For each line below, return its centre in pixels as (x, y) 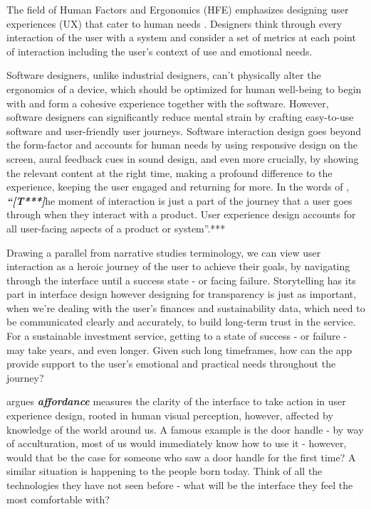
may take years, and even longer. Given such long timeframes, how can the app (179, 349)
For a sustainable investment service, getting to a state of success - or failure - (177, 336)
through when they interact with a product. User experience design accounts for (181, 214)
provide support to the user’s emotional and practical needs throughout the (171, 364)
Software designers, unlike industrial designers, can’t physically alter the (164, 75)
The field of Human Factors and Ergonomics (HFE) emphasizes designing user (178, 9)
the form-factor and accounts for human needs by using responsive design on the (182, 145)
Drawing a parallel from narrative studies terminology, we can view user (164, 252)
